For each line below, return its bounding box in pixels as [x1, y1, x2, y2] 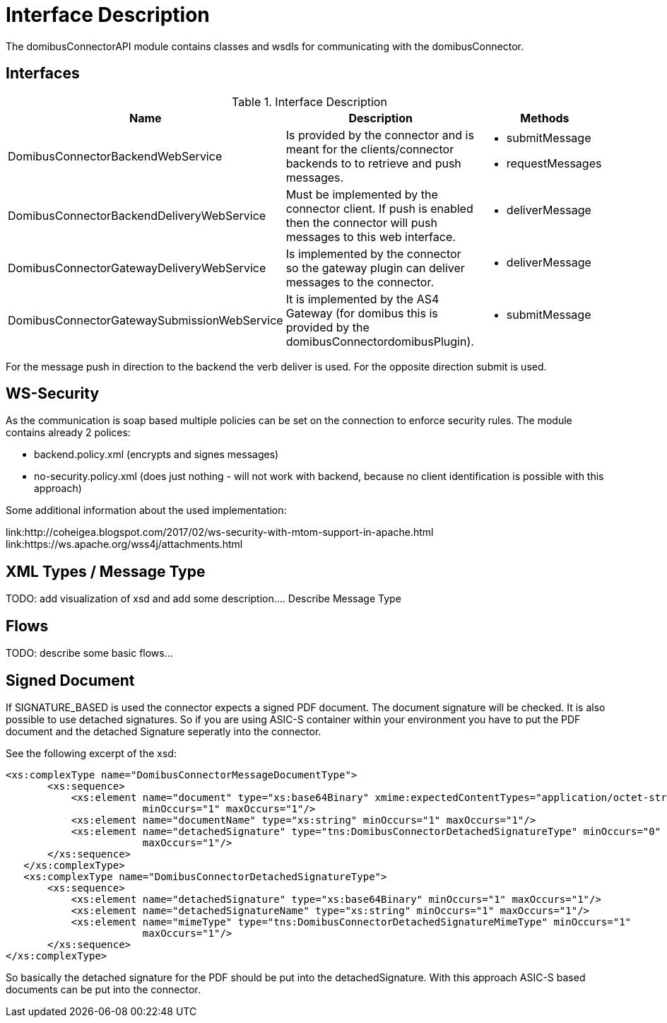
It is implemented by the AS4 [285, 291, 439, 306]
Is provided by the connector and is [285, 127, 474, 142]
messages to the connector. [285, 274, 435, 289]
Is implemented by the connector [285, 246, 461, 261]
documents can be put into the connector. [6, 983, 201, 995]
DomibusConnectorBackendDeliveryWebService [8, 208, 266, 223]
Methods [520, 110, 569, 125]
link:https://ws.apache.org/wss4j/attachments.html [6, 538, 243, 551]
